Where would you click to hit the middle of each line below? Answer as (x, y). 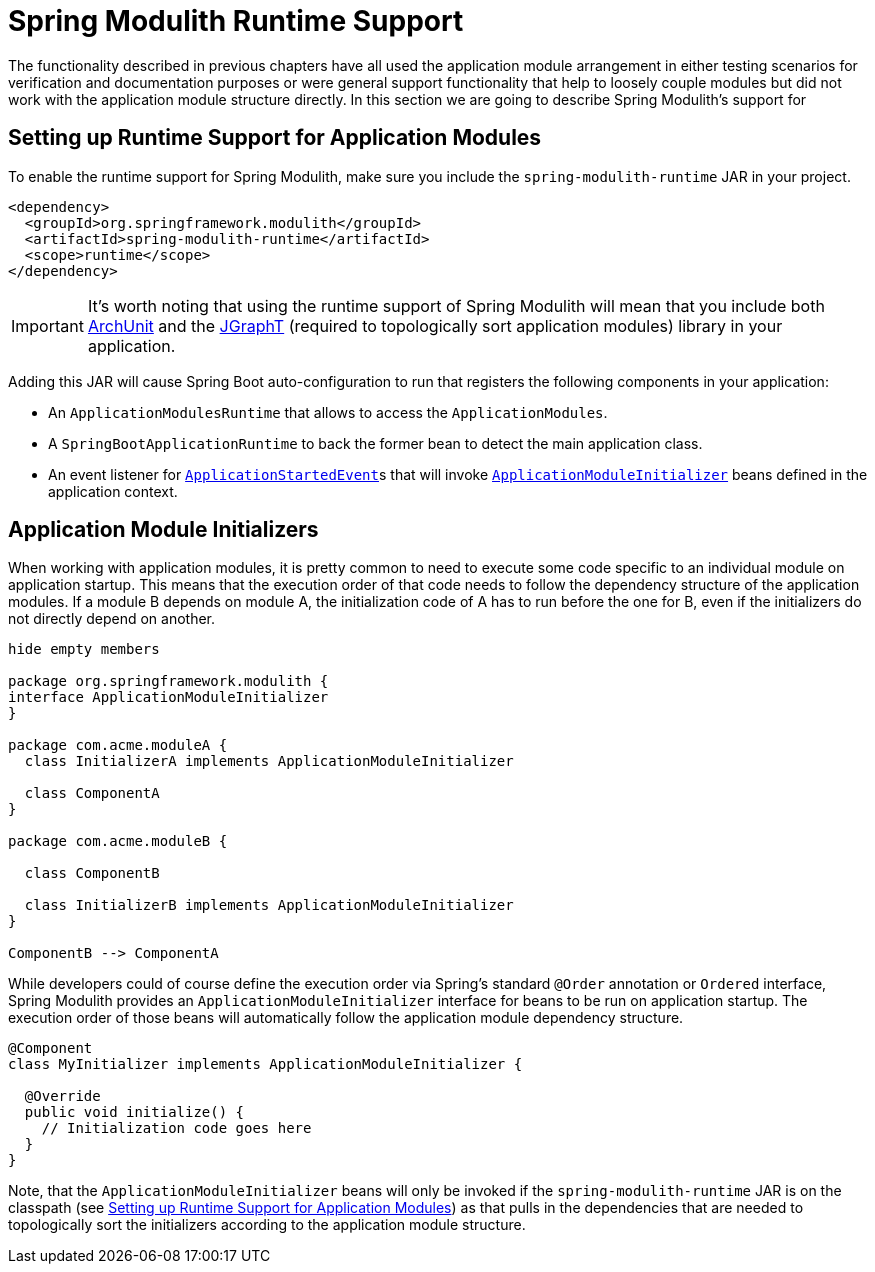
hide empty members (84, 649)
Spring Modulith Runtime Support (236, 21)
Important (47, 325)
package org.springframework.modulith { (168, 681)
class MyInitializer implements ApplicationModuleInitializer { (265, 1064)
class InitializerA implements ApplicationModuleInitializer (269, 761)
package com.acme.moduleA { (118, 745)
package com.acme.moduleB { (118, 841)
